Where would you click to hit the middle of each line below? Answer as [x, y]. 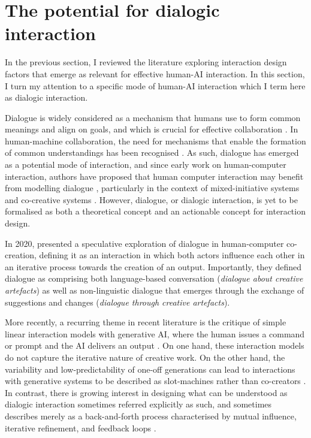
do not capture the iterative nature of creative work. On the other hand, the [145, 357]
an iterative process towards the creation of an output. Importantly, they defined [153, 266]
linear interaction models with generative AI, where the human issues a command [155, 333]
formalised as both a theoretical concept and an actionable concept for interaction [155, 211]
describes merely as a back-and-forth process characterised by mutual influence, [151, 416]
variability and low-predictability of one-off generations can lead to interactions [150, 369]
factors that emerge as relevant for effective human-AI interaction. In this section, [155, 73]
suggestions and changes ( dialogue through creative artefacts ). [117, 302]
